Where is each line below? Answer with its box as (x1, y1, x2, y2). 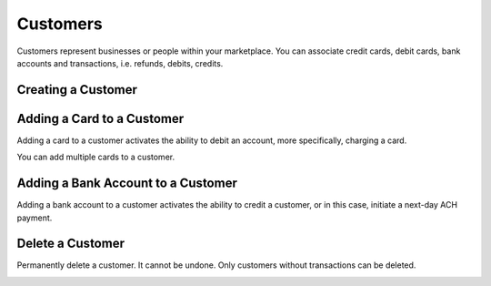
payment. (16, 212, 53, 223)
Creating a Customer (16, 82, 138, 97)
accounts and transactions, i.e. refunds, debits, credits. (16, 57, 224, 68)
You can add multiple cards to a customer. (16, 151, 175, 163)
